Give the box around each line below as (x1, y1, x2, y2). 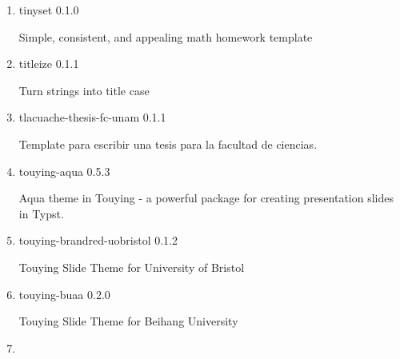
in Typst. (18, 205, 64, 221)
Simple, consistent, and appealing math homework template (18, 28, 313, 45)
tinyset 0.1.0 (18, 2, 79, 18)
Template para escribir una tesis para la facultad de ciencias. (18, 135, 318, 152)
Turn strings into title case (18, 82, 150, 98)
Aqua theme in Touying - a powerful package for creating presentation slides (18, 189, 394, 206)
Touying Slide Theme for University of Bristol (18, 258, 245, 275)
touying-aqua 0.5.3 (18, 162, 110, 179)
